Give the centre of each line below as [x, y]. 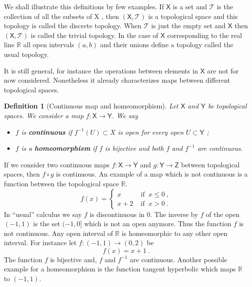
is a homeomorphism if [59, 148]
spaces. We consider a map [44, 115]
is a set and [190, 6]
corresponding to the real [205, 35]
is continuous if [47, 132]
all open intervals [49, 45]
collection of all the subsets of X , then [62, 16]
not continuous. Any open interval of [59, 233]
